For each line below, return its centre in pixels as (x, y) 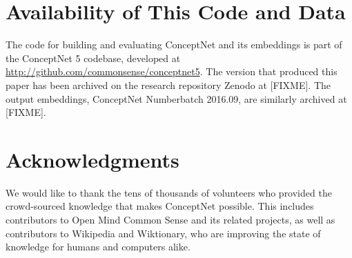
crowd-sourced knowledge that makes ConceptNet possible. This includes (160, 206)
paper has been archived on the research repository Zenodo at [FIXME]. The (168, 85)
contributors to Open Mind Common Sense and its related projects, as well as (170, 219)
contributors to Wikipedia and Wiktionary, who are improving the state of (163, 233)
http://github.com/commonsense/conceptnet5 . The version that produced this (172, 71)
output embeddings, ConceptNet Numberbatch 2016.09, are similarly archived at (176, 98)
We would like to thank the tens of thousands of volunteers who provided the (169, 192)
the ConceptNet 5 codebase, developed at (93, 58)
